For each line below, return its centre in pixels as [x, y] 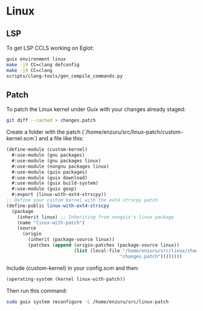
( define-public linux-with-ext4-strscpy [58, 206]
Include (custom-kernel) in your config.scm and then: [72, 268]
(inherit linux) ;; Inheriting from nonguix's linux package [95, 217]
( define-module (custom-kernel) [47, 149]
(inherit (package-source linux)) [71, 240]
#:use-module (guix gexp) [44, 189]
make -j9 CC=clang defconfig [43, 65]
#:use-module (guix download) [50, 178]
